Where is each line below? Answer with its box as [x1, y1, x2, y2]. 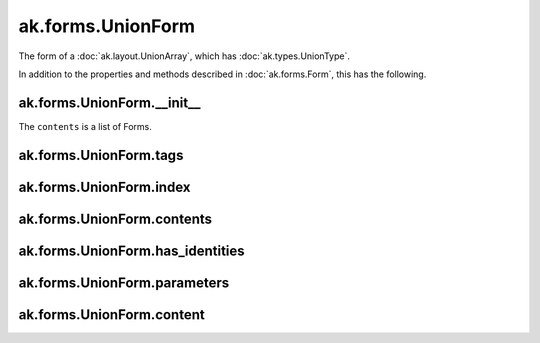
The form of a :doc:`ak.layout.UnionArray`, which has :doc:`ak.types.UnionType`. [18, 50, 350, 62]
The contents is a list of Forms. [18, 120, 152, 132]
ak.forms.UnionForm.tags [18, 146, 184, 164]
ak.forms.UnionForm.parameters [18, 274, 230, 291]
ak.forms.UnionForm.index [18, 178, 191, 195]
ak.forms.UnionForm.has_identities [18, 242, 245, 259]
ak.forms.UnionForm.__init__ [18, 94, 201, 111]
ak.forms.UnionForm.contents [18, 210, 213, 227]
